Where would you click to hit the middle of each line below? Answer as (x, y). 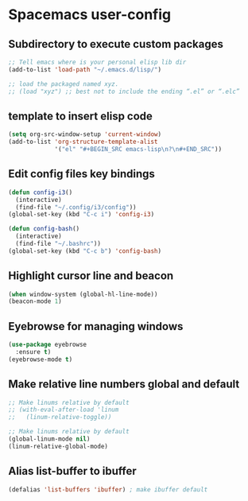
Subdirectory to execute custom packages (116, 44)
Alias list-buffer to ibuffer (72, 471)
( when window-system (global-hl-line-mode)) (83, 294)
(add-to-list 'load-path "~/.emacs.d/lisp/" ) (85, 69)
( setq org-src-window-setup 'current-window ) (85, 134)
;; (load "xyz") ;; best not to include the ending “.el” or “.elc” (124, 91)
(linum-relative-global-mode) (58, 446)
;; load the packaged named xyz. (64, 84)
